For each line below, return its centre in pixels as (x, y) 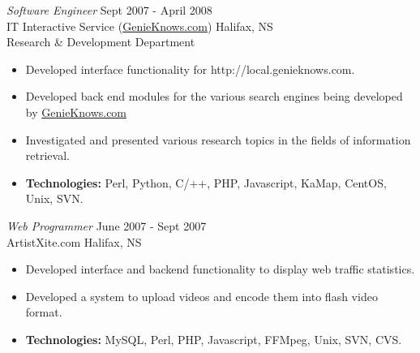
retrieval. (47, 155)
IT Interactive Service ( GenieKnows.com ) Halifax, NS (140, 26)
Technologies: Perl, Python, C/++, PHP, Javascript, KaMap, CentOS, (206, 182)
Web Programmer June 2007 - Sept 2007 (107, 225)
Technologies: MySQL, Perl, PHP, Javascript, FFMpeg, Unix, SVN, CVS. (214, 339)
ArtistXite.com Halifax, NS (74, 241)
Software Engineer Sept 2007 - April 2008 (109, 10)
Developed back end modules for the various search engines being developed (214, 96)
